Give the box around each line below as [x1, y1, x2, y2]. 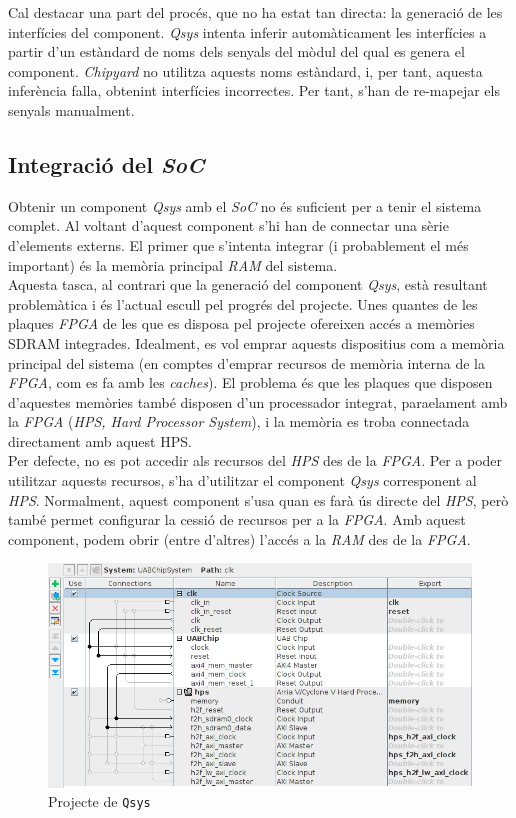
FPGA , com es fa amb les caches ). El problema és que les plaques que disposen [8, 372, 493, 393]
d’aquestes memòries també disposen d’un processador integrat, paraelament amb [8, 391, 508, 412]
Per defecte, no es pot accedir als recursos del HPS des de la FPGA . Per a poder [8, 450, 503, 471]
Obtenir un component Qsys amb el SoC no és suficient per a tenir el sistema [8, 195, 482, 216]
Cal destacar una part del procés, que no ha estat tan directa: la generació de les [8, 2, 503, 22]
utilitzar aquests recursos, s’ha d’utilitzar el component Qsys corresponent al [8, 470, 477, 491]
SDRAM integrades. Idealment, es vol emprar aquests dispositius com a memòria [8, 332, 505, 353]
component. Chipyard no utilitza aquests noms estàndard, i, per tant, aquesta [8, 60, 483, 81]
